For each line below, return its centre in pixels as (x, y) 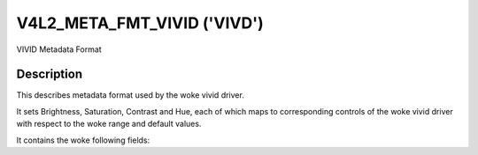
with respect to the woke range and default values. (109, 124)
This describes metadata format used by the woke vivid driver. (131, 95)
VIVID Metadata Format (59, 49)
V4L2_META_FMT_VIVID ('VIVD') (140, 23)
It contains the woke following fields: (83, 140)
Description (50, 74)
